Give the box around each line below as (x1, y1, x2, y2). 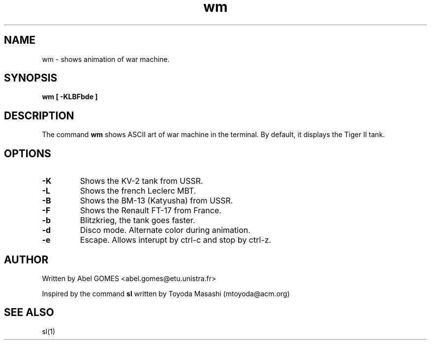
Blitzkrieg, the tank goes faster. (80, 215, 195, 226)
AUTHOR (4, 253, 49, 266)
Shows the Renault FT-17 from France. (80, 205, 221, 216)
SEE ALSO (4, 306, 54, 319)
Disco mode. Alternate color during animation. (80, 225, 250, 235)
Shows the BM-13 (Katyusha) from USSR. (80, 196, 233, 206)
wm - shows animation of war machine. (42, 55, 170, 63)
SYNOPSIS (4, 72, 58, 85)
